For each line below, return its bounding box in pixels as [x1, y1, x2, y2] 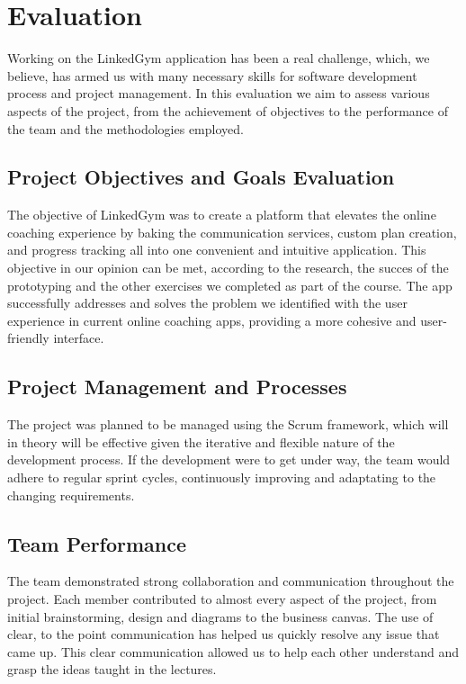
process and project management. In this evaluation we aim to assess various [7, 84, 430, 103]
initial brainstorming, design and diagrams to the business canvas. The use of [7, 607, 434, 625]
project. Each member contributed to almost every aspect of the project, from [7, 589, 437, 608]
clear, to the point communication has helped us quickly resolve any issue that [7, 625, 440, 643]
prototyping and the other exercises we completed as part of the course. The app [7, 275, 453, 294]
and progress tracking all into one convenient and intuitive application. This [7, 240, 426, 259]
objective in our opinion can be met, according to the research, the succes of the [7, 258, 449, 277]
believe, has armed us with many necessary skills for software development [7, 66, 417, 85]
